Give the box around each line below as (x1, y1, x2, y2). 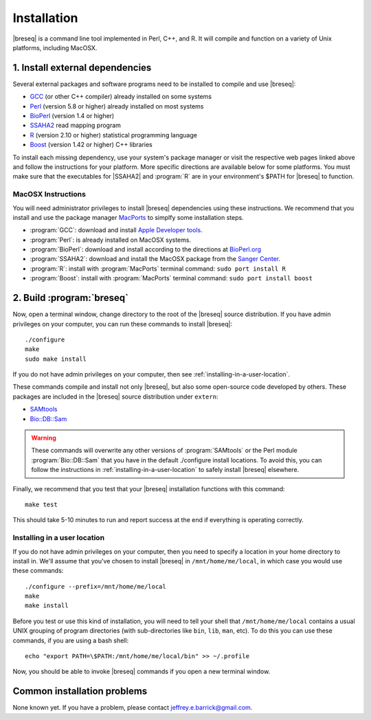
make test (25, 501, 58, 508)
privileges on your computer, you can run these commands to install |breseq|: (12, 319, 233, 328)
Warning (31, 434, 56, 442)
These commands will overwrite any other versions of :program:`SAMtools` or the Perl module (31, 447, 298, 455)
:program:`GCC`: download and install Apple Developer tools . (30, 226, 203, 234)
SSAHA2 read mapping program (30, 121, 122, 130)
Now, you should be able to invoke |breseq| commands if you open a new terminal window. (12, 667, 271, 676)
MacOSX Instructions (12, 190, 86, 199)
